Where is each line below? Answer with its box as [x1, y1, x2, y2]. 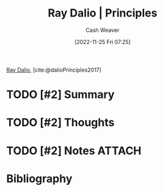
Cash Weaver [85, 26, 120, 34]
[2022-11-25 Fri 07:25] [74, 38, 131, 45]
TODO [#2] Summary [6, 88, 115, 102]
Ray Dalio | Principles [48, 6, 158, 20]
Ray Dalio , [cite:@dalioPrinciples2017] [6, 66, 102, 73]
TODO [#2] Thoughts [6, 116, 115, 130]
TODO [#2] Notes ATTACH [6, 144, 142, 157]
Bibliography [6, 171, 73, 185]
